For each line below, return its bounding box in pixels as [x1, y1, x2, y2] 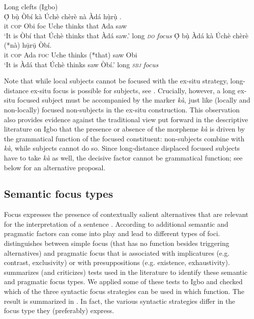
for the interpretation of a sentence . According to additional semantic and [4, 218, 228, 229]
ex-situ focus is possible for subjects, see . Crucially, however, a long [30, 85, 235, 95]
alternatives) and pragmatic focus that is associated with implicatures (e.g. [4, 247, 230, 258]
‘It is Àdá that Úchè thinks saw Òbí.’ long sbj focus [4, 59, 159, 69]
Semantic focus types [4, 186, 113, 201]
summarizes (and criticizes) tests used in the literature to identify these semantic [4, 266, 248, 277]
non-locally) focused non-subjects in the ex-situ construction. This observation [4, 104, 240, 114]
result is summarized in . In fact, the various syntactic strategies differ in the [4, 295, 235, 306]
